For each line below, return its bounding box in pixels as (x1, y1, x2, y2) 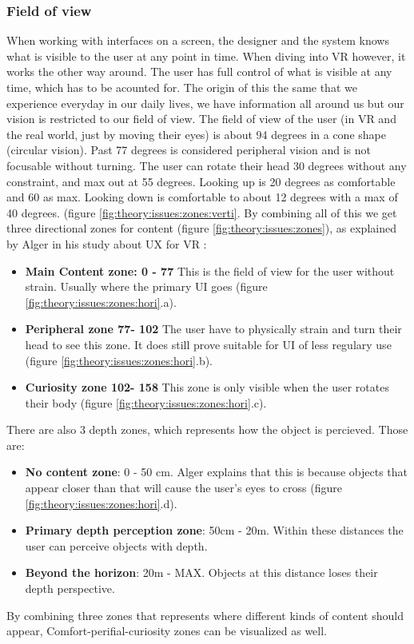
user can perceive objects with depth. (25, 537, 208, 554)
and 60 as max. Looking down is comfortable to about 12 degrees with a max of (6, 189, 398, 205)
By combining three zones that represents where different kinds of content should (6, 606, 404, 623)
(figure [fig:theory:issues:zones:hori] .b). (25, 352, 213, 368)
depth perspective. (25, 580, 115, 597)
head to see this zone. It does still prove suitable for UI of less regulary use (25, 336, 392, 352)
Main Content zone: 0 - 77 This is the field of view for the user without (25, 262, 395, 279)
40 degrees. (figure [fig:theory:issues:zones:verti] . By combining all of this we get (6, 204, 397, 221)
